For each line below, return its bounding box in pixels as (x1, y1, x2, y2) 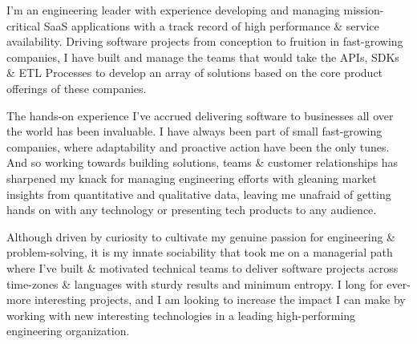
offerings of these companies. (6, 79, 147, 96)
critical (6, 17, 41, 34)
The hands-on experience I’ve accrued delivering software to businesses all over (6, 107, 394, 123)
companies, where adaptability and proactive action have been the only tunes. (6, 138, 390, 155)
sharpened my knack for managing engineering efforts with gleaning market (6, 169, 377, 186)
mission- (343, 2, 384, 18)
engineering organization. (6, 322, 130, 339)
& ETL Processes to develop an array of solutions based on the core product (6, 64, 383, 81)
